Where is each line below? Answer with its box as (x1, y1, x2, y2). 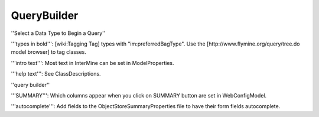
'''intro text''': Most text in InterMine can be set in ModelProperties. (11, 59, 174, 66)
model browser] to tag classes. (11, 48, 87, 56)
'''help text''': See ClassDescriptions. (11, 70, 101, 77)
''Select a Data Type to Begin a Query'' (11, 30, 106, 37)
